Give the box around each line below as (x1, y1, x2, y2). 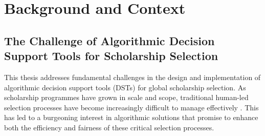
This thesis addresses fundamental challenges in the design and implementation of (4, 71, 261, 82)
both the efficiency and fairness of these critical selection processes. (4, 122, 214, 132)
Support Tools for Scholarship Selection (4, 48, 218, 64)
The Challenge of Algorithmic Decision (4, 32, 215, 48)
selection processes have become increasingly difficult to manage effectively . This (4, 102, 259, 112)
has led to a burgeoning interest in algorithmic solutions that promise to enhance (4, 112, 258, 123)
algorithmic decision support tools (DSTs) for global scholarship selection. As (4, 82, 246, 92)
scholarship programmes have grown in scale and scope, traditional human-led (4, 92, 249, 103)
